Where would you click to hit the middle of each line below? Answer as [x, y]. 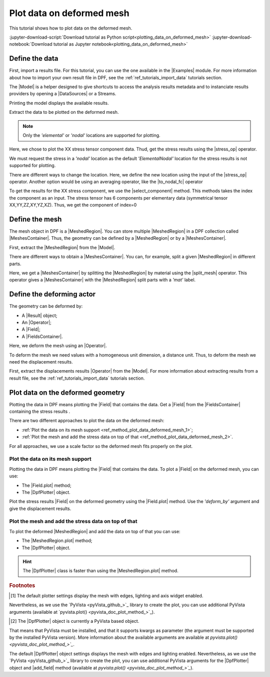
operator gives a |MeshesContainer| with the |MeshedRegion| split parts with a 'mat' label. [102, 280]
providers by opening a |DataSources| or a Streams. [63, 94]
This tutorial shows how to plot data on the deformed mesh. [71, 28]
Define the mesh [35, 219]
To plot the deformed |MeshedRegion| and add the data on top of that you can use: [95, 531]
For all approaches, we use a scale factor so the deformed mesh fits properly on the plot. [101, 446]
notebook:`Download [31, 44]
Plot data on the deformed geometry [67, 392]
